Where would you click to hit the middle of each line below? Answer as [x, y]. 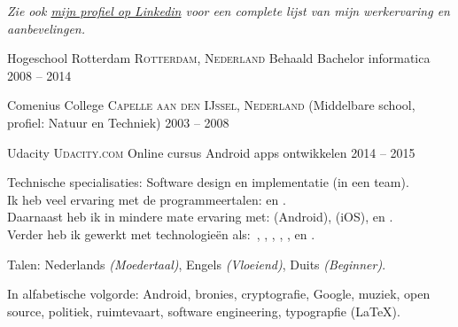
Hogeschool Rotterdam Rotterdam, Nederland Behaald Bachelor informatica [219, 58]
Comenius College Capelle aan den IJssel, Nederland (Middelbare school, [211, 105]
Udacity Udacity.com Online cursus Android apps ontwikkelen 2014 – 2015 [211, 152]
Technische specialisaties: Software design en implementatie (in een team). [208, 182]
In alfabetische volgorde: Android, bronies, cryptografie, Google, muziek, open [219, 294]
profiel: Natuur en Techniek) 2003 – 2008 [118, 122]
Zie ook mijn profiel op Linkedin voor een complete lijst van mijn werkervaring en [229, 11]
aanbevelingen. [47, 28]
